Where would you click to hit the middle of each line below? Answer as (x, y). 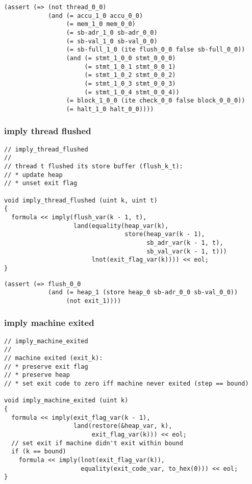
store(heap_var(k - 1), (165, 234)
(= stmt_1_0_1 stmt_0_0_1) (130, 67)
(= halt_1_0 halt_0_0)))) (110, 109)
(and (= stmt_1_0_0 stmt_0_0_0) (121, 58)
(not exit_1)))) (94, 301)
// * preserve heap (37, 375)
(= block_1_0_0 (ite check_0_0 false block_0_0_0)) (156, 101)
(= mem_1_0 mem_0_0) (101, 24)
